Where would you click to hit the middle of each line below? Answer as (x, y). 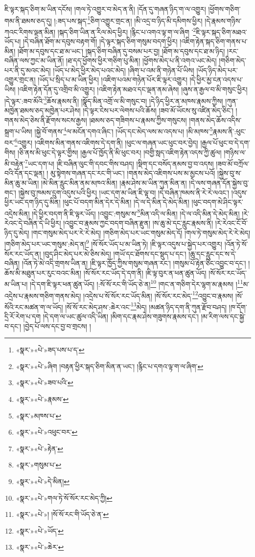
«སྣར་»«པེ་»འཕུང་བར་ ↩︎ (47, 432)
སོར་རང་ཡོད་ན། (23, 253)
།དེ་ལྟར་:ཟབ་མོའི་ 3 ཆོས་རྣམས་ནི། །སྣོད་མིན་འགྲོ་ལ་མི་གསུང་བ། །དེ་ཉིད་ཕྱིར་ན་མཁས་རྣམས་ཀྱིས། (114, 100)
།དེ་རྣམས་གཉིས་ (223, 20)
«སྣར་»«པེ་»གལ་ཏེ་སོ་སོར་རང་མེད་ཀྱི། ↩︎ (64, 498)
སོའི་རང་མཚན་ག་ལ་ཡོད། (34, 307)
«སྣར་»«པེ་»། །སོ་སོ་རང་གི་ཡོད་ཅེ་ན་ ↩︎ (62, 514)
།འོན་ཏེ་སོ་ (236, 244)
